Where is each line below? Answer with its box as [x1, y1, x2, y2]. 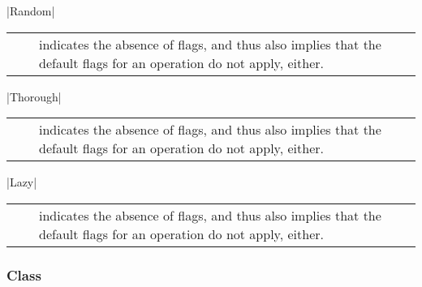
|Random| [6, 2, 55, 19]
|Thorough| [6, 88, 62, 105]
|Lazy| [6, 173, 37, 191]
